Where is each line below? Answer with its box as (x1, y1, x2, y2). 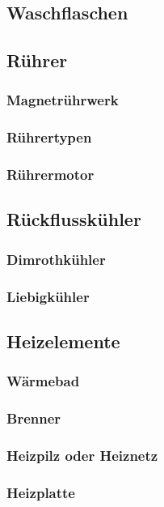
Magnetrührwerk (6, 90, 119, 110)
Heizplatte (6, 482, 75, 502)
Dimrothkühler (6, 249, 106, 269)
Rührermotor (6, 164, 95, 185)
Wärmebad (6, 371, 80, 391)
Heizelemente (6, 328, 120, 353)
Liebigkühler (6, 286, 90, 306)
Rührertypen (6, 127, 92, 147)
